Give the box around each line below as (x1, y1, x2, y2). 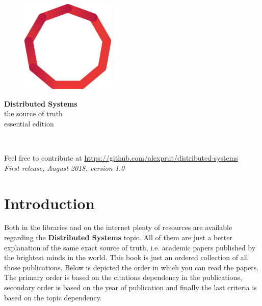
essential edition (4, 118, 54, 129)
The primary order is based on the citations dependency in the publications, (4, 272, 242, 283)
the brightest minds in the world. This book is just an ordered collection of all (4, 252, 248, 263)
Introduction (4, 192, 95, 213)
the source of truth (4, 108, 63, 119)
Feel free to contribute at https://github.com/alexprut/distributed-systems (4, 152, 238, 163)
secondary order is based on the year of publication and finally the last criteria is (4, 282, 257, 293)
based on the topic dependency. (4, 292, 102, 302)
